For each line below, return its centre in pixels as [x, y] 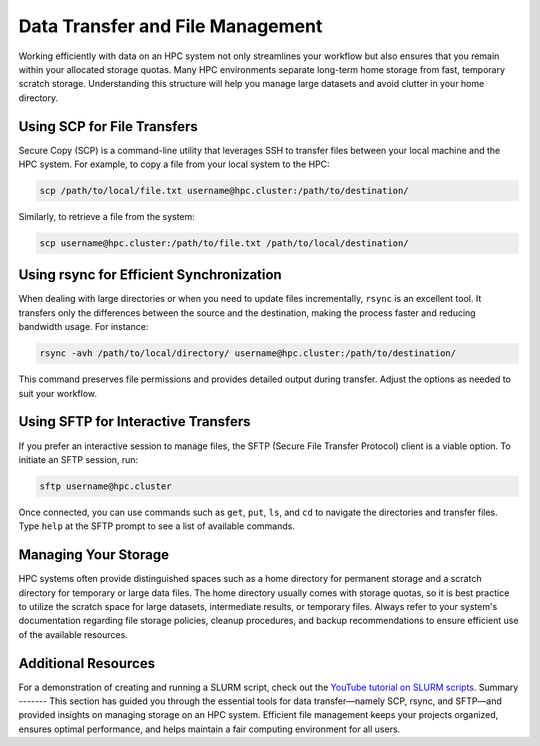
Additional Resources [86, 663]
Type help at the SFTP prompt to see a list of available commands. [156, 526]
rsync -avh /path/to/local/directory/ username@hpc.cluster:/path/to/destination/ [248, 353]
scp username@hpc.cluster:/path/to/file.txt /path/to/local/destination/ [224, 243]
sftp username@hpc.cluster [105, 486]
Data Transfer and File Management [170, 26]
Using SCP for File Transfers [108, 126]
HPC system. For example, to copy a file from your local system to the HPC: [174, 164]
